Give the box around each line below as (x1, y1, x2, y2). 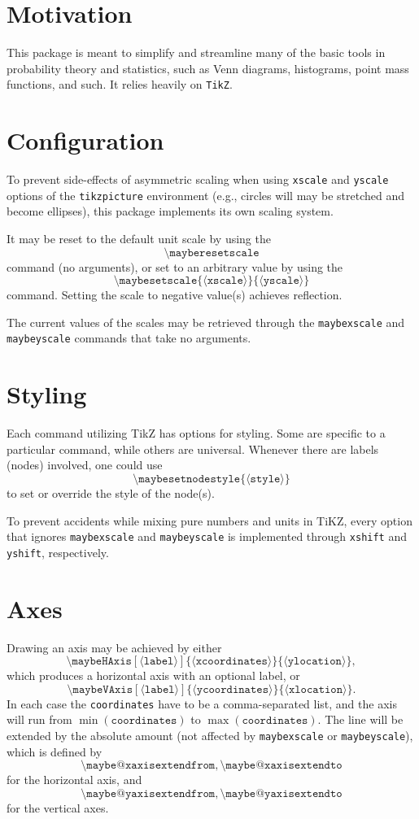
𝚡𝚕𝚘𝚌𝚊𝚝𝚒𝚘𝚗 (288, 683, 343, 695)
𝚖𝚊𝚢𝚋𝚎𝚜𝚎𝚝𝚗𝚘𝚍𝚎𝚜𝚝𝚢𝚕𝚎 (138, 473, 241, 485)
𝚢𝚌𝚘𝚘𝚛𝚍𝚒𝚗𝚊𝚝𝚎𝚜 (196, 683, 269, 695)
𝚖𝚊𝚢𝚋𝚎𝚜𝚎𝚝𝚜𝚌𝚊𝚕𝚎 (119, 275, 198, 287)
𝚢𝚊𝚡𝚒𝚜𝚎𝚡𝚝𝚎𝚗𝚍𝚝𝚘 (264, 787, 343, 799)
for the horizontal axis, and (7, 771, 142, 788)
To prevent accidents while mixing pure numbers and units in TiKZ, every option (7, 512, 412, 529)
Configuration (7, 124, 164, 157)
